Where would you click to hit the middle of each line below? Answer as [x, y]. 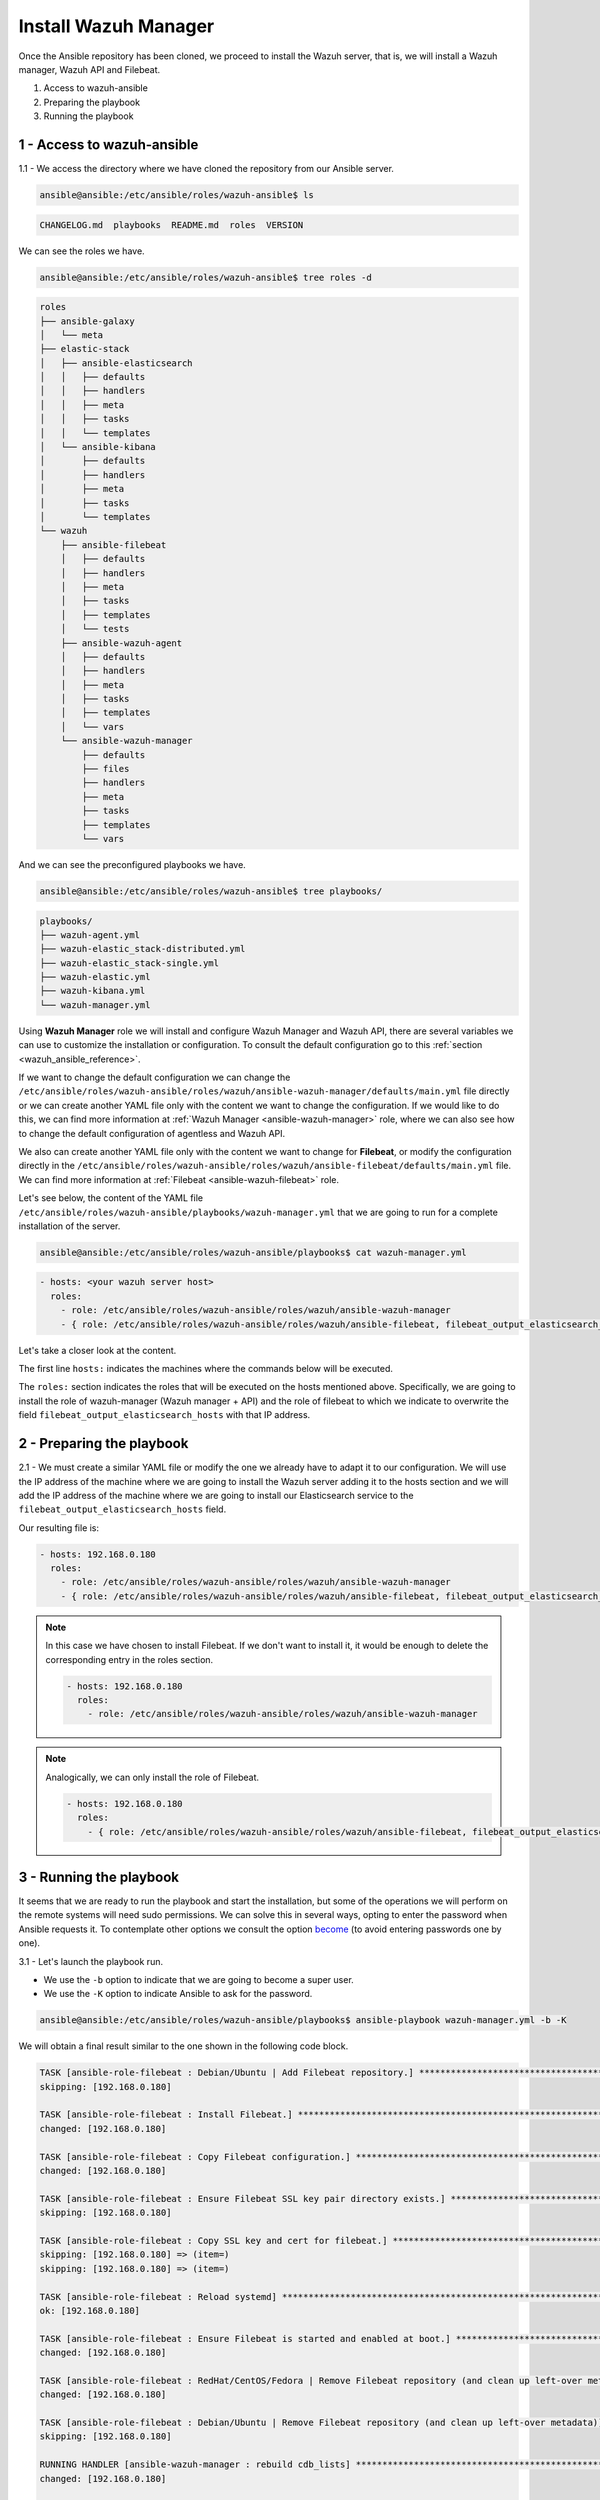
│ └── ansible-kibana [98, 447]
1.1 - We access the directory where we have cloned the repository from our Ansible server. [206, 169]
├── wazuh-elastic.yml [95, 977]
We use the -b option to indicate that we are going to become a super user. [198, 1979]
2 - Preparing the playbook [103, 1443]
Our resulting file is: [59, 1527]
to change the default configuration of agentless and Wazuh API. [152, 1133]
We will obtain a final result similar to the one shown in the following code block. [183, 2046]
